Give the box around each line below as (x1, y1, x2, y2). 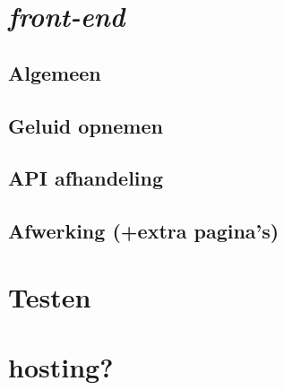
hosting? (8, 349, 114, 386)
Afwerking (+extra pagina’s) (8, 217, 280, 245)
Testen (8, 278, 91, 315)
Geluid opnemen (8, 111, 163, 139)
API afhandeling (8, 164, 164, 192)
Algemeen (8, 58, 101, 86)
